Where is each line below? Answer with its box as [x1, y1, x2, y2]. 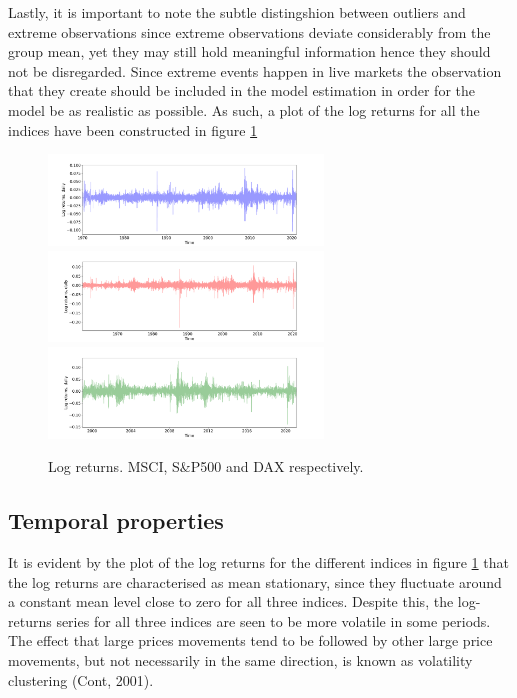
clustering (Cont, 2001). [8, 669, 154, 690]
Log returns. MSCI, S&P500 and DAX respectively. [48, 456, 364, 477]
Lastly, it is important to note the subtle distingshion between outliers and [8, 2, 466, 22]
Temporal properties [8, 505, 224, 536]
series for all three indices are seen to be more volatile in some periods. [56, 610, 491, 631]
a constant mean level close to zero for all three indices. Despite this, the [8, 591, 454, 612]
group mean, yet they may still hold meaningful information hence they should [8, 41, 491, 62]
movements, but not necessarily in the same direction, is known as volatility [8, 650, 473, 670]
